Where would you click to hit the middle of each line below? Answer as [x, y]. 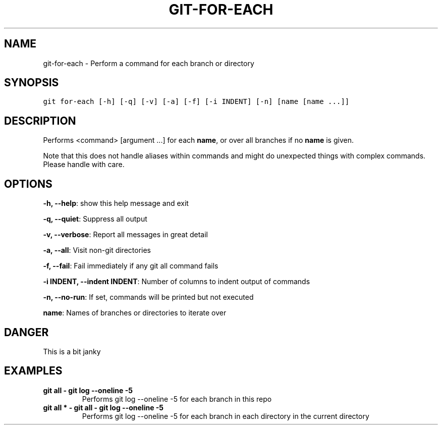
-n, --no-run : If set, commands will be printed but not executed [148, 297]
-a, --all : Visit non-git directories [97, 250]
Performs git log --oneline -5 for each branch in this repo [177, 399]
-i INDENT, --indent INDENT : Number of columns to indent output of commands [177, 282]
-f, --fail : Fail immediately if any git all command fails [131, 266]
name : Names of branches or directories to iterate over [135, 313]
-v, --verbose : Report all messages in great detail [126, 235]
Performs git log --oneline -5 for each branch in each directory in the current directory [226, 416]
